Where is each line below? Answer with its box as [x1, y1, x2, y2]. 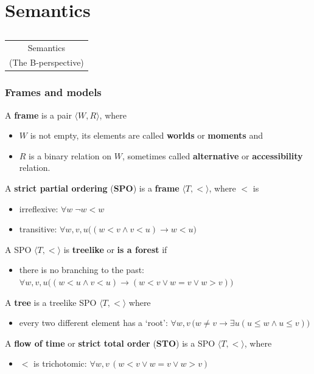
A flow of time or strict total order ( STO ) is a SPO [5, 336, 215, 349]
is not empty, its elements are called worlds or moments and [30, 129, 263, 142]
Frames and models [5, 85, 102, 100]
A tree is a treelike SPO [5, 296, 97, 308]
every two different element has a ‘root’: [19, 316, 168, 329]
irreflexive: [19, 202, 58, 215]
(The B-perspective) [9, 56, 84, 69]
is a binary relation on [29, 149, 111, 162]
